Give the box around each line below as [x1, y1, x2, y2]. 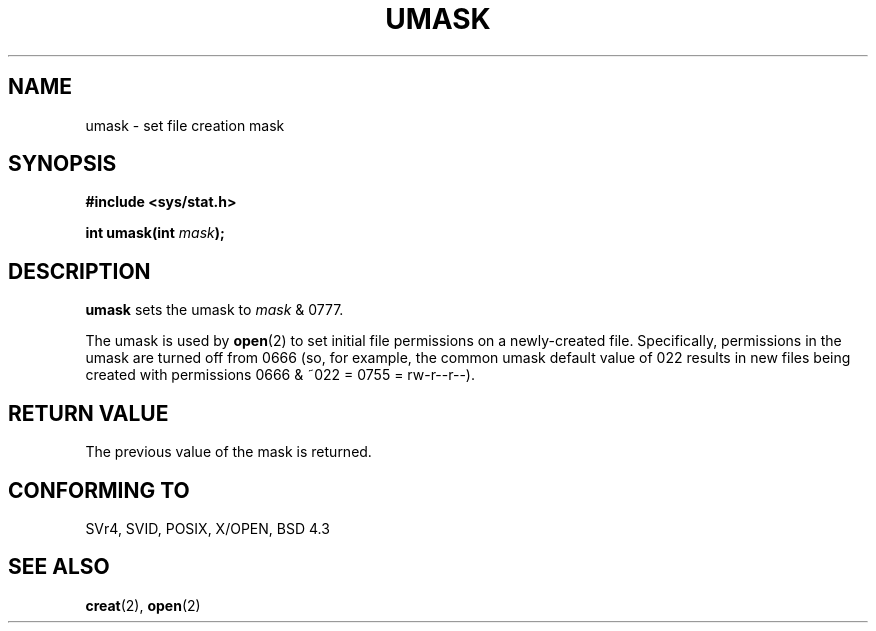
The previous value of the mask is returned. [85, 443, 372, 461]
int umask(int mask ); [85, 224, 225, 242]
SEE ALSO [8, 554, 110, 580]
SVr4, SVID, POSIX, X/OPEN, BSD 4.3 [85, 519, 330, 537]
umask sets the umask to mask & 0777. [85, 301, 344, 319]
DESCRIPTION [8, 258, 151, 284]
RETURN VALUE [8, 400, 169, 426]
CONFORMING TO [8, 477, 190, 503]
